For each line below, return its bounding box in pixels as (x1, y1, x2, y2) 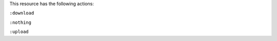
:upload (9, 29, 29, 35)
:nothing (9, 19, 32, 25)
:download (9, 10, 34, 16)
